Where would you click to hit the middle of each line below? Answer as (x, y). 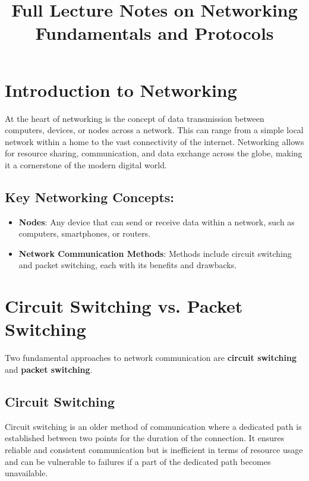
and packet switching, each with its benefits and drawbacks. (128, 265)
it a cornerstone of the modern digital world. (86, 164)
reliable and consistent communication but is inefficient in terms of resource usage (154, 449)
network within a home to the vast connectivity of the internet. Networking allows (154, 141)
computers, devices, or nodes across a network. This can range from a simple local (154, 130)
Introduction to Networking (121, 89)
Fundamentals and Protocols (154, 33)
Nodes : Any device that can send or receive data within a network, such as (157, 221)
